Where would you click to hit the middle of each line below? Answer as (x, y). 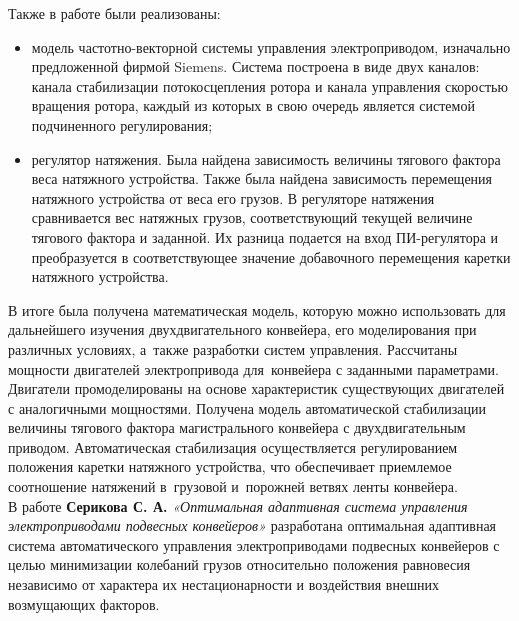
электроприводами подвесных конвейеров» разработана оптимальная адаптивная (252, 525)
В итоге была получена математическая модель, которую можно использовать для (257, 309)
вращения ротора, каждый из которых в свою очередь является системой (253, 105)
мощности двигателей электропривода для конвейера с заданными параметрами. (253, 368)
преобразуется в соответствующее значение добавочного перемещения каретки (271, 256)
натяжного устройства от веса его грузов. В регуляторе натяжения (233, 197)
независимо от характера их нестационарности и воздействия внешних (223, 584)
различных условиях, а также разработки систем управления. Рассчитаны (233, 348)
